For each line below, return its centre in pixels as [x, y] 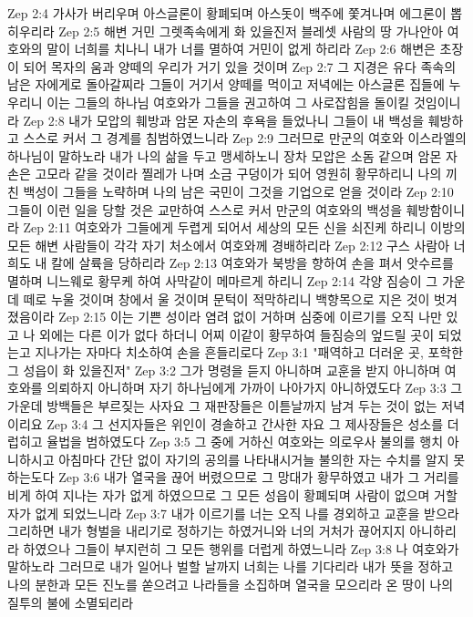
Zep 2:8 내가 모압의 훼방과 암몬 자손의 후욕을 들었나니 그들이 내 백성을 [224, 120]
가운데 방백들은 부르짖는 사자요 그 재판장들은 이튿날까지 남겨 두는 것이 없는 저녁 [236, 406]
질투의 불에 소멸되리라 [71, 602]
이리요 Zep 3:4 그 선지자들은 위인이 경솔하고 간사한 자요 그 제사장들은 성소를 [226, 423]
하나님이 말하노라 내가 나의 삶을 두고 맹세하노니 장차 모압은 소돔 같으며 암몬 [225, 155]
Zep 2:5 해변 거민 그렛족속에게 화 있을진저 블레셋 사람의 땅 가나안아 [251, 31]
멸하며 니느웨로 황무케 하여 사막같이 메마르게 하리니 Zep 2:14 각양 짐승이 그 [223, 280]
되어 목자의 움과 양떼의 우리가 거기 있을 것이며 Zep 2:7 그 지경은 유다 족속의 [240, 66]
